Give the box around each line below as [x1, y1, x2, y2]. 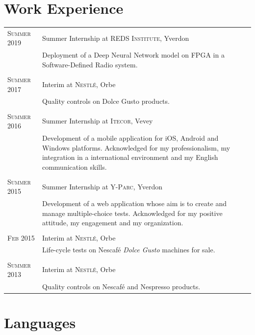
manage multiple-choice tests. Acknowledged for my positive [42, 208, 223, 218]
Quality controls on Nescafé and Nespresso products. [42, 281, 201, 291]
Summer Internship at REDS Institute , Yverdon [42, 32, 189, 43]
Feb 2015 [7, 232, 35, 243]
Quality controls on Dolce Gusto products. [42, 96, 170, 106]
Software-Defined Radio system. [42, 59, 138, 69]
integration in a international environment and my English [42, 152, 218, 162]
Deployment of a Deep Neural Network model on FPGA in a [42, 50, 225, 60]
